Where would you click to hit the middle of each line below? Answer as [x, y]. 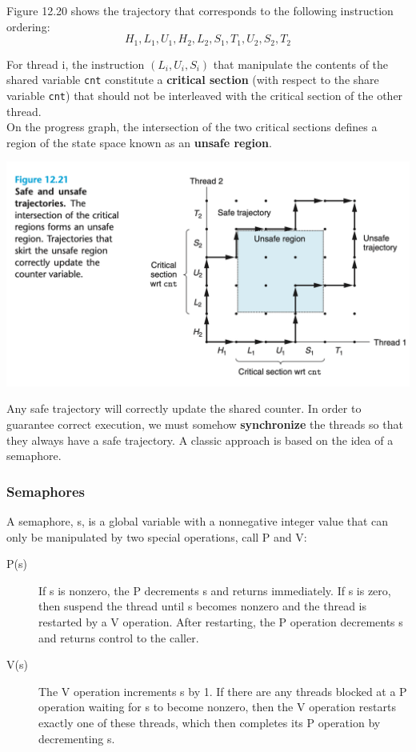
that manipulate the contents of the [301, 64]
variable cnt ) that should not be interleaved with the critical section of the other [205, 95]
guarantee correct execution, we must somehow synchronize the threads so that [205, 424]
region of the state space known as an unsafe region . [139, 142]
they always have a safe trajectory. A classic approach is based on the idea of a [200, 440]
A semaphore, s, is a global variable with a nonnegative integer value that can [198, 521]
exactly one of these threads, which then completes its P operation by [210, 722]
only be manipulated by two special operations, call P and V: [157, 536]
